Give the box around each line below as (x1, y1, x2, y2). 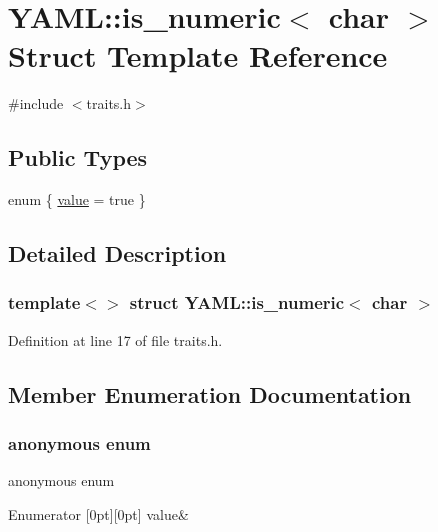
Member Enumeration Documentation (8, 378, 412, 409)
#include (8, 93, 64, 114)
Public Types (8, 142, 148, 173)
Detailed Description (8, 238, 227, 269)
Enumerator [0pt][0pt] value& (8, 503, 189, 524)
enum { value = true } (8, 189, 146, 210)
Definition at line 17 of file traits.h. (8, 329, 223, 350)
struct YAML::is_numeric (129, 290, 345, 315)
